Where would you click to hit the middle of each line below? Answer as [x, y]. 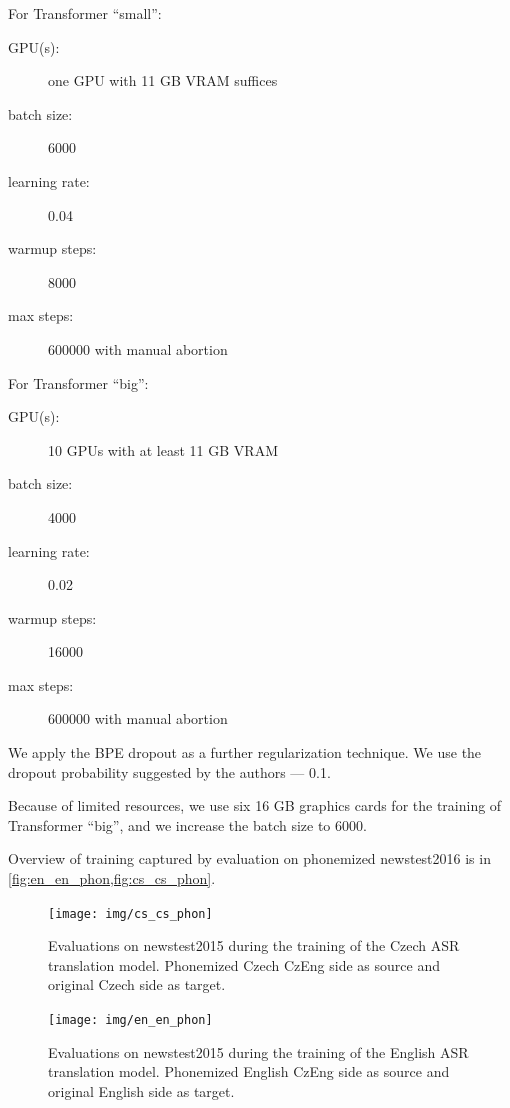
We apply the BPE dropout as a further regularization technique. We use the [245, 752]
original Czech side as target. [137, 984]
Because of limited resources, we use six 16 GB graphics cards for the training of [255, 805]
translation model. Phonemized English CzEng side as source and [249, 1071]
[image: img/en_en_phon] [130, 1020]
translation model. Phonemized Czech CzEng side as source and [244, 964]
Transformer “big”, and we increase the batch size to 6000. [187, 824]
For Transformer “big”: [78, 382]
